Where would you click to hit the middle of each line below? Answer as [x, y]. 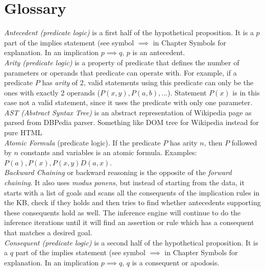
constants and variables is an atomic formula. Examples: [109, 152]
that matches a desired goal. [48, 232]
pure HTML [23, 132]
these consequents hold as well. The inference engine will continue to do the [123, 212]
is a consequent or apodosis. [176, 262]
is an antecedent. [159, 52]
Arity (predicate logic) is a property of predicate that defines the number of [122, 62]
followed [244, 142]
